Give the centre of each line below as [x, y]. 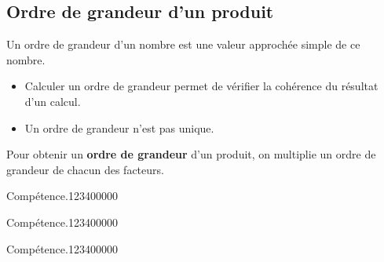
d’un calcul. [53, 101]
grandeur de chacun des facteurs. [85, 169]
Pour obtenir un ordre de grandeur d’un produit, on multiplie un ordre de [191, 154]
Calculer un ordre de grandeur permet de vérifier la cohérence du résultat [201, 86]
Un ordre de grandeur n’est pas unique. [119, 127]
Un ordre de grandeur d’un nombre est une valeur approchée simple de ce [183, 44]
